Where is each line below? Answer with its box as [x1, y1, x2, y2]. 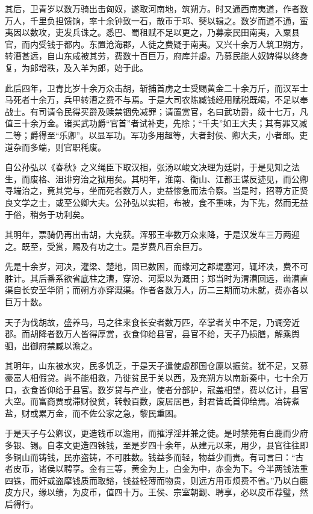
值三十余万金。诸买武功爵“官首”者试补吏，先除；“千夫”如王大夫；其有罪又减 [5, 117, 308, 129]
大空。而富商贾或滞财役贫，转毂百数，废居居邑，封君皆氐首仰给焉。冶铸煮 [5, 395, 300, 407]
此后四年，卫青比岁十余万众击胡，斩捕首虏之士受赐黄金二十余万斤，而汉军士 [5, 81, 308, 94]
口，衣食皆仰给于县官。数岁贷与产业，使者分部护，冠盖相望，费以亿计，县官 [5, 383, 308, 395]
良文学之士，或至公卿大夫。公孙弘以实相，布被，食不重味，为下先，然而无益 [5, 196, 308, 208]
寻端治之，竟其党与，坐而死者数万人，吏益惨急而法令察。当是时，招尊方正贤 [5, 184, 308, 197]
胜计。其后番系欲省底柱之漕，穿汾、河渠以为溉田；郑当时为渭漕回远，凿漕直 [5, 271, 308, 284]
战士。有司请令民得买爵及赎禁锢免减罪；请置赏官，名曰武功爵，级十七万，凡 [5, 105, 308, 117]
